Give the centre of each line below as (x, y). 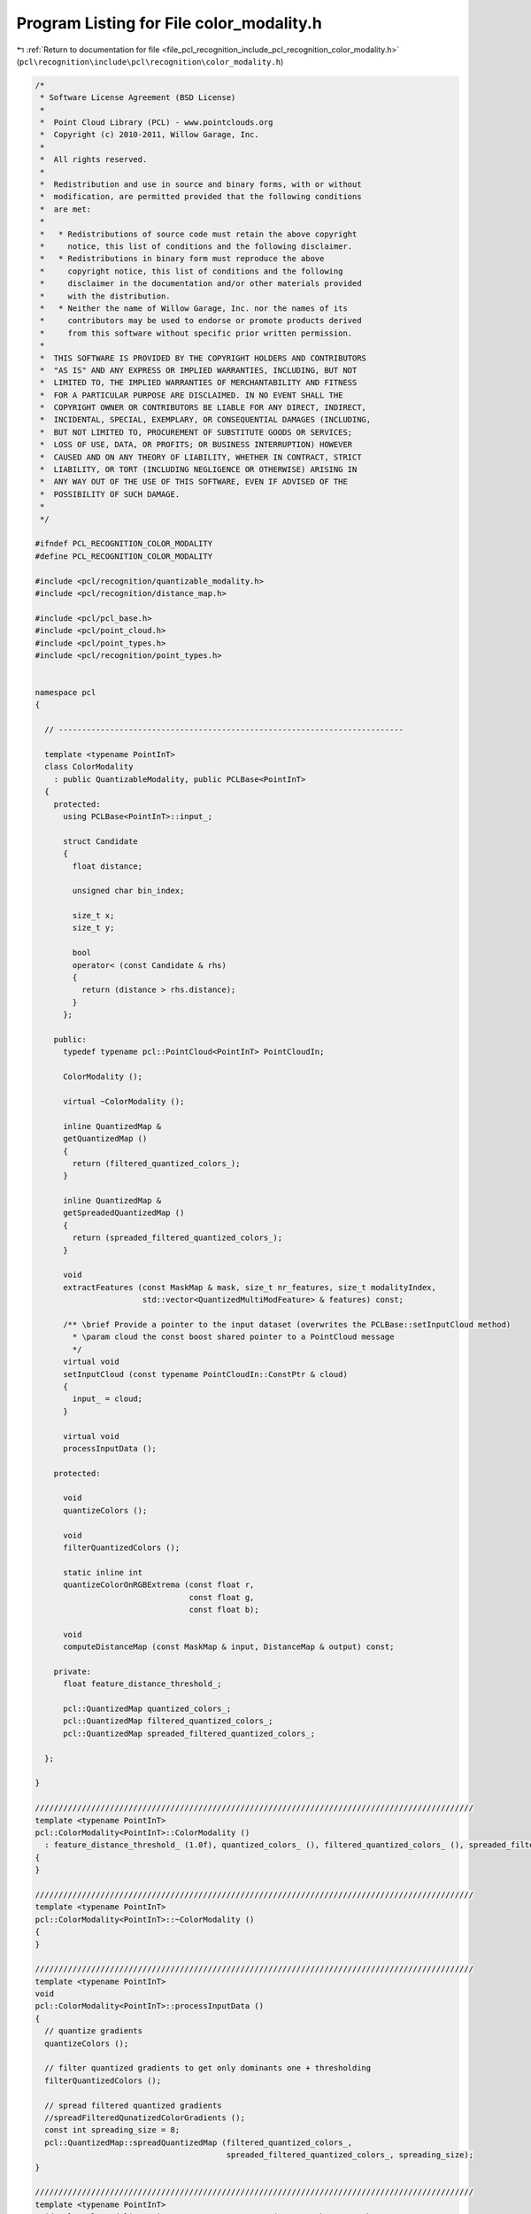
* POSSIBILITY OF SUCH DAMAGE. (110, 494)
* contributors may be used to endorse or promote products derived (201, 321)
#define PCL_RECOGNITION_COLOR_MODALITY (123, 556)
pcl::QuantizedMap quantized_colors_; (147, 1709)
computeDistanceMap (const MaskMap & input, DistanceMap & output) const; (229, 1647)
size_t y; (93, 928)
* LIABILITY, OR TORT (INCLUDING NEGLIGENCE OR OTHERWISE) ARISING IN (199, 470)
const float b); (224, 1609)
